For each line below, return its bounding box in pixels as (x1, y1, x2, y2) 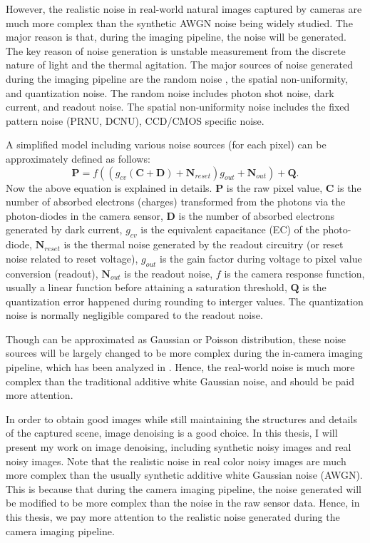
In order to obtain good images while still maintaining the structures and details (6, 411, 357, 426)
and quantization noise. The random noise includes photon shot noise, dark (6, 85, 334, 100)
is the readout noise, (124, 265, 213, 280)
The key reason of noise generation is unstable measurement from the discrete (6, 43, 346, 58)
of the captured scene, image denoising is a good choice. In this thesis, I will (6, 425, 338, 440)
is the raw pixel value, (226, 180, 323, 195)
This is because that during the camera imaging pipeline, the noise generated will (6, 481, 361, 496)
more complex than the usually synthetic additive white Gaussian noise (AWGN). (6, 467, 363, 482)
